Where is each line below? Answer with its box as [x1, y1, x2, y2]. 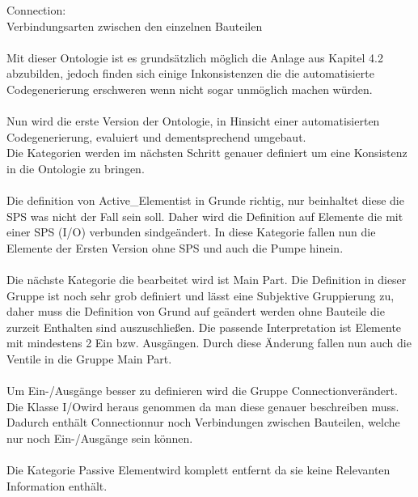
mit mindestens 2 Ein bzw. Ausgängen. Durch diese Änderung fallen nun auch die [6, 334, 412, 351]
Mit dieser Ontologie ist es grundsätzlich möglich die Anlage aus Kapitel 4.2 [6, 49, 383, 66]
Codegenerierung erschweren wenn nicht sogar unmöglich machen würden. [6, 80, 373, 97]
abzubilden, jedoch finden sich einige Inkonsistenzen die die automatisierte [6, 65, 374, 82]
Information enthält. [6, 477, 108, 494]
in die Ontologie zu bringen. [6, 159, 145, 176]
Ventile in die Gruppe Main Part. [6, 350, 172, 367]
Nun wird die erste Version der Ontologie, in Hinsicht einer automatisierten [6, 113, 380, 130]
